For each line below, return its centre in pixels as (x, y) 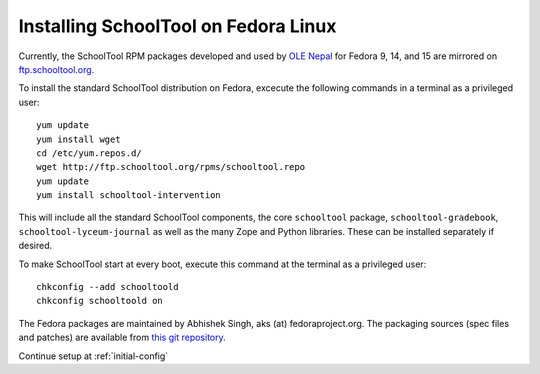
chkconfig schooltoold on (100, 301)
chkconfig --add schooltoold (107, 287)
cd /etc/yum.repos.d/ (89, 153)
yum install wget (78, 139)
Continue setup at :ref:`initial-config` (93, 356)
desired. (35, 246)
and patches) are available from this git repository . (122, 337)
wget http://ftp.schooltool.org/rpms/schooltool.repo (170, 167)
